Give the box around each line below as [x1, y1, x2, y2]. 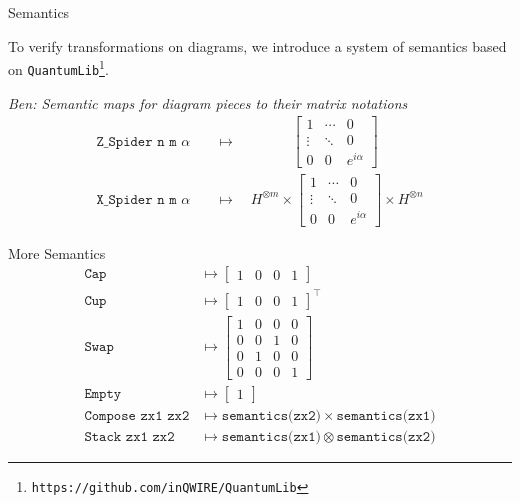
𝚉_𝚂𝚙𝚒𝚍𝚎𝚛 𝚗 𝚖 [96, 134, 177, 149]
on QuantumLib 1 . [8, 56, 109, 79]
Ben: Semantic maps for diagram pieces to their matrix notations [8, 92, 408, 113]
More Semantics [8, 242, 106, 263]
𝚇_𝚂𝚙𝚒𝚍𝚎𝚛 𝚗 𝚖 [96, 192, 177, 207]
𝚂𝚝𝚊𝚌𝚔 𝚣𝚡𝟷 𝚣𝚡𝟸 [84, 429, 175, 444]
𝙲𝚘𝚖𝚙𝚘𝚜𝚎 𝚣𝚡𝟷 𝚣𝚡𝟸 [84, 408, 190, 423]
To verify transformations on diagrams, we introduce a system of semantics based [8, 35, 507, 56]
